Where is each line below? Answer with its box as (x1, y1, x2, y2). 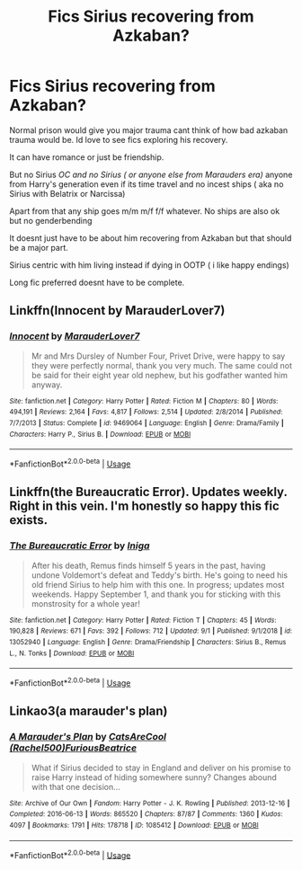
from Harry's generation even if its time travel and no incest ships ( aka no (9, 178, 284, 190)
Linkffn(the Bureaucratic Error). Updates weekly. (9, 484, 288, 500)
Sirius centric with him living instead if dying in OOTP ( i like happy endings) (9, 259, 289, 271)
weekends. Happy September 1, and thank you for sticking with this (31, 589, 281, 599)
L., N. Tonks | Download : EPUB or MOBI (9, 649, 135, 658)
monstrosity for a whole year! (31, 598, 141, 608)
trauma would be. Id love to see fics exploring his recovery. (9, 134, 228, 145)
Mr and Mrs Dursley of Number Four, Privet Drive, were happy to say (31, 351, 286, 361)
